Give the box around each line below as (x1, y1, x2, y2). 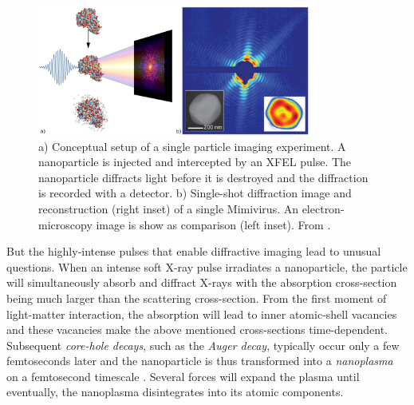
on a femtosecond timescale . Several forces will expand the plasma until (6, 367, 360, 384)
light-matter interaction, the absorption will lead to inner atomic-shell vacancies (6, 305, 397, 322)
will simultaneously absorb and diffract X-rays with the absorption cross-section (6, 274, 397, 291)
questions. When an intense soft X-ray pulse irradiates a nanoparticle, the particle (6, 258, 408, 275)
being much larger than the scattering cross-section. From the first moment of (6, 289, 387, 306)
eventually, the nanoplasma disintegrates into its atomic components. (6, 383, 344, 400)
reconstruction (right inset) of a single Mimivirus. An (38, 200, 298, 216)
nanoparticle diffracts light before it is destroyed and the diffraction (38, 169, 369, 185)
